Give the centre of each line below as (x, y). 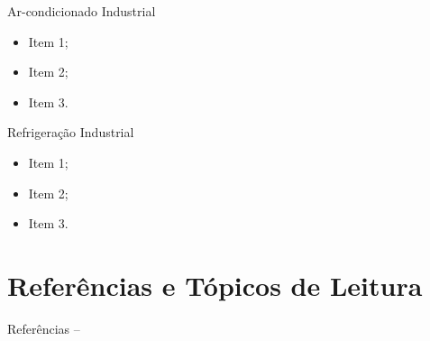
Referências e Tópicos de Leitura (215, 285)
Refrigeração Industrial (71, 132)
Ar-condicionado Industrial (82, 11)
